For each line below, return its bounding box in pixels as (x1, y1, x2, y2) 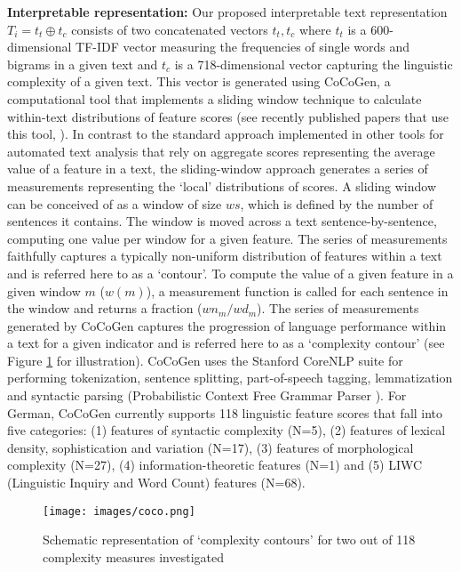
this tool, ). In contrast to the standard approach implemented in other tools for (7, 125, 444, 143)
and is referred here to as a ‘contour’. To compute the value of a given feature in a (7, 263, 454, 282)
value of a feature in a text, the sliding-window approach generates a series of (7, 159, 428, 178)
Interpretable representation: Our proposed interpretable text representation (7, 3, 448, 20)
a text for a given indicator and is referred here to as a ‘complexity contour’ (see (7, 334, 445, 352)
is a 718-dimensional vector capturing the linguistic (174, 54, 453, 73)
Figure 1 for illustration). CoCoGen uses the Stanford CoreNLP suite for (7, 350, 403, 369)
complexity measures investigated (43, 547, 225, 566)
